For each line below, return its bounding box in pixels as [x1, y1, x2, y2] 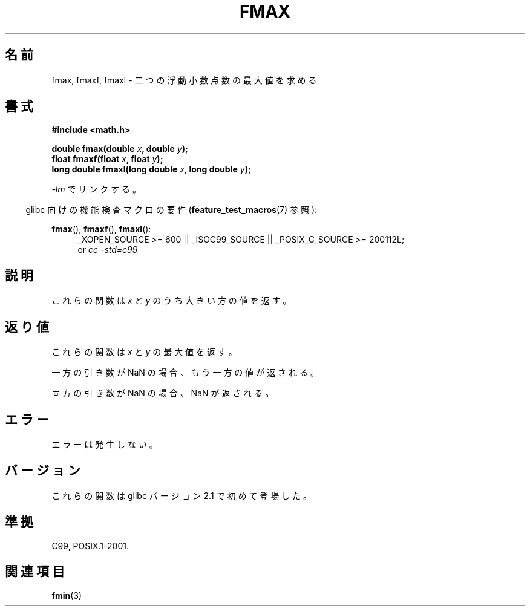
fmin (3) [51, 590, 82, 601]
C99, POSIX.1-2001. [51, 540, 129, 551]
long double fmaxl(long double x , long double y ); [51, 164, 251, 175]
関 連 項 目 [5, 564, 65, 580]
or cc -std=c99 [77, 244, 138, 255]
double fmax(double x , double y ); [51, 143, 188, 154]
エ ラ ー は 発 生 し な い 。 [51, 439, 158, 449]
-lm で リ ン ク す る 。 [51, 184, 142, 195]
